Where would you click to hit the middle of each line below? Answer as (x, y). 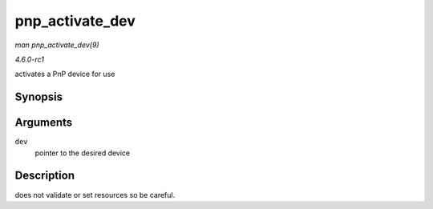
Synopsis (39, 97)
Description (45, 176)
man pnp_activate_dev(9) (57, 45)
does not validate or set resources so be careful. (95, 195)
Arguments (44, 123)
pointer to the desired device (83, 153)
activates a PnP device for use (65, 74)
